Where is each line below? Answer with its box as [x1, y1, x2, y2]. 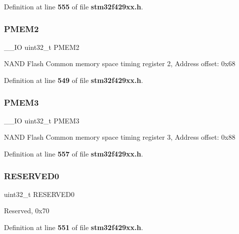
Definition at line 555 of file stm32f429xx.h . [4, 1, 143, 11]
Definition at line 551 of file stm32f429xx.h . [4, 222, 143, 232]
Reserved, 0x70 [4, 205, 49, 216]
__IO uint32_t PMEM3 [4, 115, 80, 125]
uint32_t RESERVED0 [4, 189, 75, 199]
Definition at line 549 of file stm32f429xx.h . [4, 75, 143, 85]
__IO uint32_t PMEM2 [4, 41, 80, 52]
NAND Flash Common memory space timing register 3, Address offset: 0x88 [4, 132, 236, 142]
